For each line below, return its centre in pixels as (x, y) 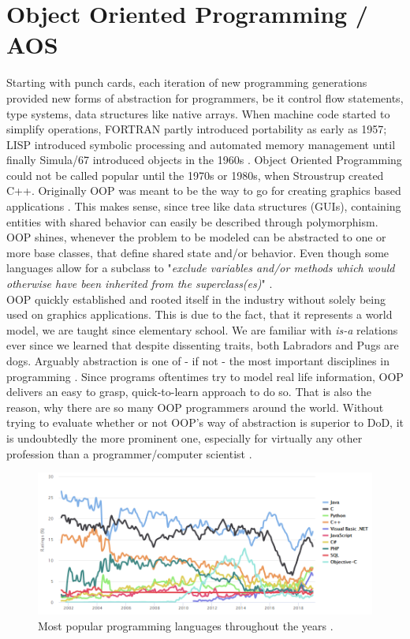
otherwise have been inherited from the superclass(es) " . (140, 284)
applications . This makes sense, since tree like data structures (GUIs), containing (204, 206)
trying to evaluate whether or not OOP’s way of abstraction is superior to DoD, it (205, 422)
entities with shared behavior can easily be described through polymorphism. (192, 221)
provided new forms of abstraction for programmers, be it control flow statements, (205, 97)
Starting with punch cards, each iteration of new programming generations (187, 82)
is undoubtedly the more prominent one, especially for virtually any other (184, 437)
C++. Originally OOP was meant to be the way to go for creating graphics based (204, 191)
